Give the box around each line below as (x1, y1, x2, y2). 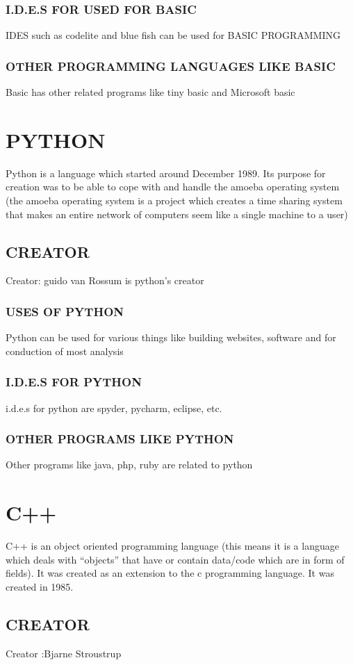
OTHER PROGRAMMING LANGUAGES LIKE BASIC (6, 57, 336, 74)
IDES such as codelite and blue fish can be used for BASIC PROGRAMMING (6, 28, 340, 42)
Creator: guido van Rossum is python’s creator (6, 273, 204, 288)
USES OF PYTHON (6, 302, 124, 320)
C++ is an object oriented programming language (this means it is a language (6, 539, 339, 553)
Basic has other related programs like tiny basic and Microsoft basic (6, 85, 295, 99)
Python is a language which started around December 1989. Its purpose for (6, 165, 326, 180)
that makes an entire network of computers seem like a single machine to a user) (6, 206, 348, 221)
